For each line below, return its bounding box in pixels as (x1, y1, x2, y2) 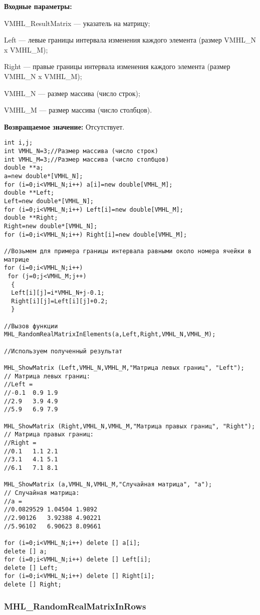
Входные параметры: (4, 1, 72, 11)
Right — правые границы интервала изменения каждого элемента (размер (4, 61, 230, 72)
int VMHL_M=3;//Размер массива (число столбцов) (4, 156, 169, 163)
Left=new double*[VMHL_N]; (4, 197, 94, 205)
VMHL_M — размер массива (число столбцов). (4, 105, 152, 115)
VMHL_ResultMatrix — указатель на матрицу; (4, 18, 150, 28)
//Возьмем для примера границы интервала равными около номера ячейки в (4, 247, 251, 255)
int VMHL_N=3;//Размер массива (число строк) (4, 148, 158, 155)
